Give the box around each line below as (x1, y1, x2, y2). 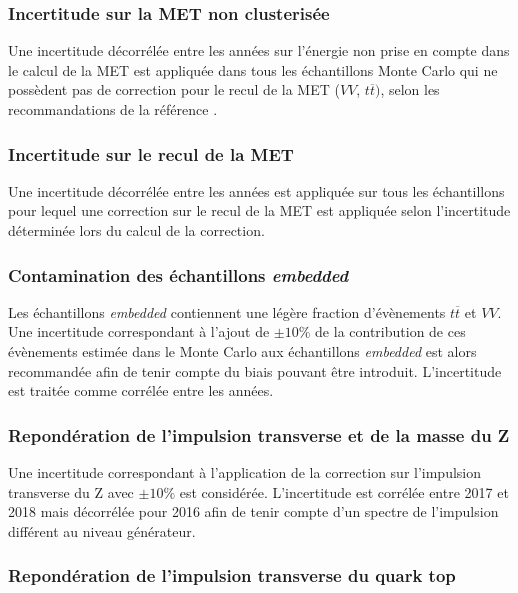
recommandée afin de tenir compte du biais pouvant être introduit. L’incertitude (8, 360, 502, 381)
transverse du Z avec (8, 481, 134, 502)
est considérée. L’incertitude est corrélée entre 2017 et (179, 481, 509, 502)
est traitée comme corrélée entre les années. (8, 380, 274, 401)
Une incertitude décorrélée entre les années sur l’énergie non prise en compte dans (8, 40, 510, 61)
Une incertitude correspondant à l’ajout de (8, 321, 270, 342)
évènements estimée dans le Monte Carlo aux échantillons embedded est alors (8, 341, 477, 361)
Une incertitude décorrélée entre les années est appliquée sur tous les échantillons (8, 180, 505, 201)
